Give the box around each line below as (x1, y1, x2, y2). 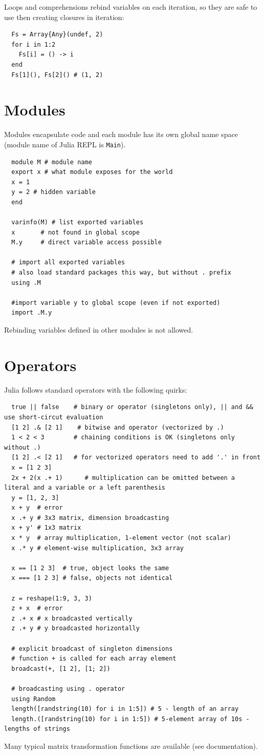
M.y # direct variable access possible (11, 239, 162, 246)
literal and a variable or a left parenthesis (4, 484, 165, 492)
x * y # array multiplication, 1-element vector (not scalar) (11, 534, 231, 542)
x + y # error (11, 504, 63, 512)
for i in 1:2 (11, 41, 56, 48)
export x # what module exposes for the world (11, 168, 173, 176)
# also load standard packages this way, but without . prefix (11, 269, 231, 277)
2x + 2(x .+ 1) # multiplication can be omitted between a (11, 474, 235, 481)
